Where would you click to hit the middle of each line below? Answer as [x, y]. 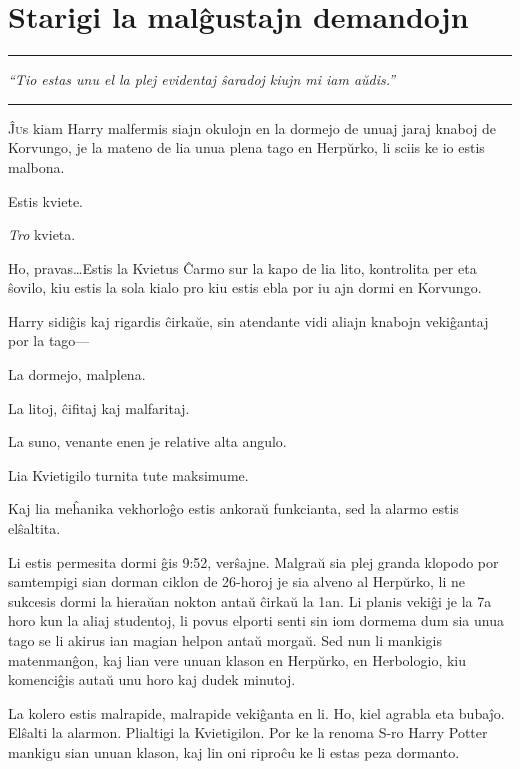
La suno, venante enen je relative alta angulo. [147, 441]
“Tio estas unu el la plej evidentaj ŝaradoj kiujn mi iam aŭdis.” [202, 79]
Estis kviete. [46, 200]
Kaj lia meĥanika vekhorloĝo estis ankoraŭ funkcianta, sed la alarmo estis [233, 508]
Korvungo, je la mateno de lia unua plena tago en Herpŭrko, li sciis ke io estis [246, 147]
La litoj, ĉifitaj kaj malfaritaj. [99, 407]
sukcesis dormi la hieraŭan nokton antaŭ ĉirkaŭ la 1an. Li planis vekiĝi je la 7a [250, 600]
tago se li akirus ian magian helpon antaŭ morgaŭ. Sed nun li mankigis [225, 640]
